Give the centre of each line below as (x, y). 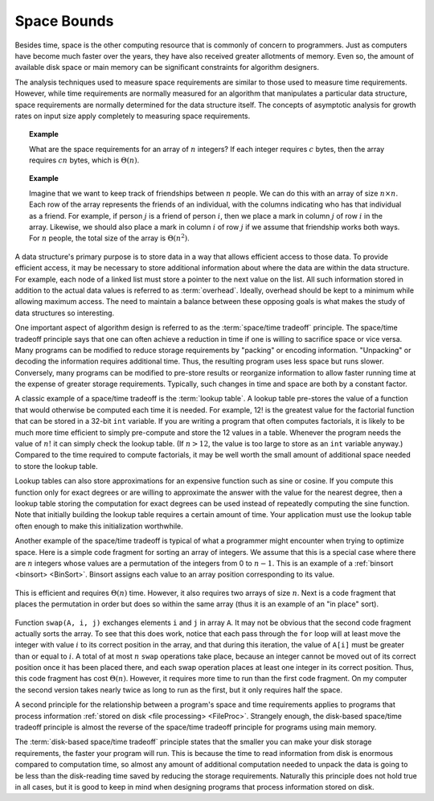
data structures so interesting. (65, 313)
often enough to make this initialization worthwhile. (99, 526)
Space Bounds (64, 21)
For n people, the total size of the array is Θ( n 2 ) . (110, 238)
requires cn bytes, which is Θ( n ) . (84, 160)
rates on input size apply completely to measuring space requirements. (133, 116)
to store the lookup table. (56, 466)
